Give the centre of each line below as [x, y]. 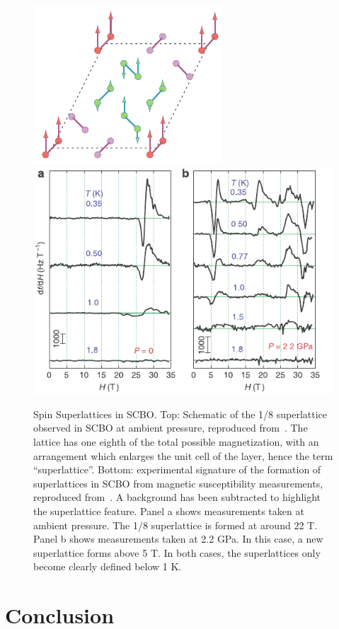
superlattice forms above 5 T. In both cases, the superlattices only [177, 552]
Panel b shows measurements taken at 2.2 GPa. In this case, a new [178, 539]
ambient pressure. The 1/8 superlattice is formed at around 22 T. [176, 525]
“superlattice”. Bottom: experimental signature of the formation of [177, 469]
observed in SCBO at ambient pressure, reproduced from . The [171, 428]
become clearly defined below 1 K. [108, 566]
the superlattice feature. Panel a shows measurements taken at [169, 510]
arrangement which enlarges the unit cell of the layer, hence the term [183, 455]
